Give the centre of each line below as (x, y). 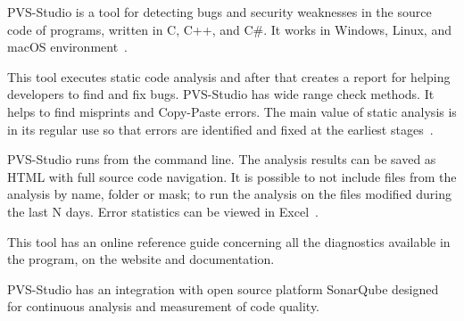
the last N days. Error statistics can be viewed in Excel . (163, 211)
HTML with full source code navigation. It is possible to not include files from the (232, 176)
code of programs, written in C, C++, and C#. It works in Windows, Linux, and (229, 29)
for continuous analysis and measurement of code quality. (164, 306)
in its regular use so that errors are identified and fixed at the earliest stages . (220, 129)
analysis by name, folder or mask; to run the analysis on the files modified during (230, 194)
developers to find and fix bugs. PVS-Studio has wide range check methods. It (221, 94)
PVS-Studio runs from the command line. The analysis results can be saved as (222, 159)
